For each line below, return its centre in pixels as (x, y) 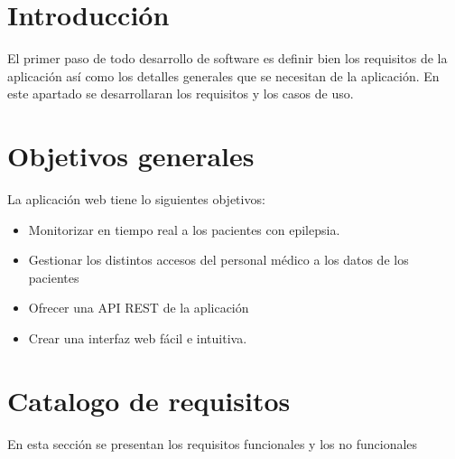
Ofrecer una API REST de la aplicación (139, 308)
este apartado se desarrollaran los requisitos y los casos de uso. (181, 94)
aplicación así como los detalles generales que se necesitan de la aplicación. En (223, 75)
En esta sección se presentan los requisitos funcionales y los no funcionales (213, 443)
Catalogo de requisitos (149, 400)
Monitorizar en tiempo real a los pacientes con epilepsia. (184, 229)
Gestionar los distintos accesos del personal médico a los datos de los (218, 260)
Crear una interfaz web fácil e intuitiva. (138, 338)
